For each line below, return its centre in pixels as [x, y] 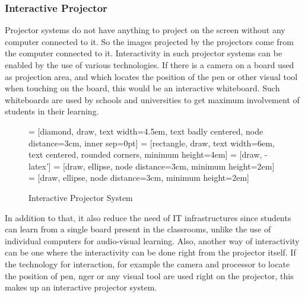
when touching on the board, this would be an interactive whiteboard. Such [142, 88]
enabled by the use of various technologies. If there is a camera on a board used [150, 65]
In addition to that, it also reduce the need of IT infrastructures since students [148, 217]
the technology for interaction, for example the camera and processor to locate [147, 264]
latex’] [40, 166]
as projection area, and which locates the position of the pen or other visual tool [151, 76]
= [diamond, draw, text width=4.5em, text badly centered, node [146, 131]
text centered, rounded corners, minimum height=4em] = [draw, [145, 154]
